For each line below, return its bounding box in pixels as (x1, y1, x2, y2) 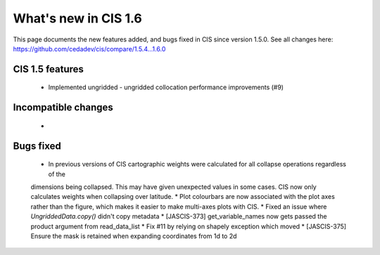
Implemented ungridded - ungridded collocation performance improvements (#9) (48, 83, 284, 91)
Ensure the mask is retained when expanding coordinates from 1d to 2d (30, 232, 237, 240)
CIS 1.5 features (13, 63, 84, 75)
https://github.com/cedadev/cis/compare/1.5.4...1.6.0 (13, 44, 166, 53)
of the (48, 169, 66, 178)
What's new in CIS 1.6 (13, 11, 142, 26)
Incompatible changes (13, 102, 114, 114)
